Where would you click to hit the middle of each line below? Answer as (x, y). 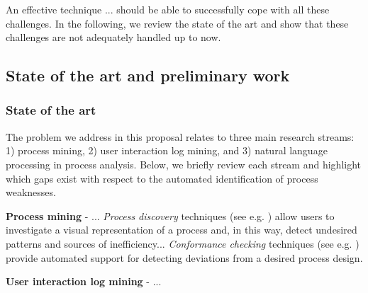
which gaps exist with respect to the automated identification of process (162, 178)
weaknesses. (31, 192)
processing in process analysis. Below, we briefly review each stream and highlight (184, 164)
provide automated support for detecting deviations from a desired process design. (184, 257)
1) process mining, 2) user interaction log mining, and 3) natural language (167, 150)
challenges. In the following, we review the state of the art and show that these (177, 23)
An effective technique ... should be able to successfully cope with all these (168, 9)
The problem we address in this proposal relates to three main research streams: (180, 136)
